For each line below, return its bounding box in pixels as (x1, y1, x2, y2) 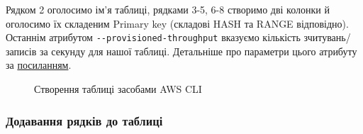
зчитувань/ (303, 30, 351, 45)
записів (6, 43, 37, 58)
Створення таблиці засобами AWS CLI (34, 82, 202, 96)
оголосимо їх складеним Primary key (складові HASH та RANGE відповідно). (6, 16, 349, 30)
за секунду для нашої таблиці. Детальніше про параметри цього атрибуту (39, 43, 357, 58)
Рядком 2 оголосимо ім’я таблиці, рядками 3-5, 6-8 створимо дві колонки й (6, 2, 330, 16)
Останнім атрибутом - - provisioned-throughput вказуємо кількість (6, 30, 301, 45)
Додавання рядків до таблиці (6, 111, 163, 129)
